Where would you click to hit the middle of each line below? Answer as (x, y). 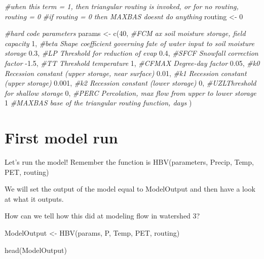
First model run (61, 138)
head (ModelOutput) (36, 250)
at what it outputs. (34, 198)
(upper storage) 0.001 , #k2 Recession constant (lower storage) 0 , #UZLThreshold (130, 83)
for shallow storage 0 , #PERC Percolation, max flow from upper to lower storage (130, 92)
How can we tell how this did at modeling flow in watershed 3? (102, 216)
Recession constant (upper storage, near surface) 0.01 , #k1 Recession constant (126, 73)
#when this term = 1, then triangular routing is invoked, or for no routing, (122, 6)
